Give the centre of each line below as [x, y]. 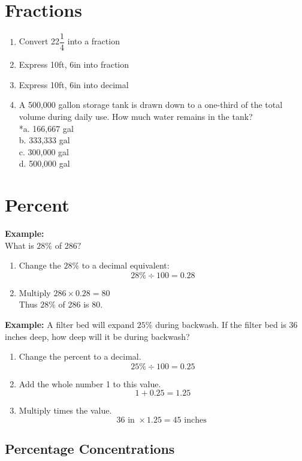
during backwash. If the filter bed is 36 [226, 325]
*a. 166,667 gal [46, 128]
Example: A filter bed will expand [70, 325]
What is [19, 245]
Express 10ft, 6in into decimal [74, 84]
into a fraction [93, 41]
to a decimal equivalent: [126, 265]
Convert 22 [39, 41]
